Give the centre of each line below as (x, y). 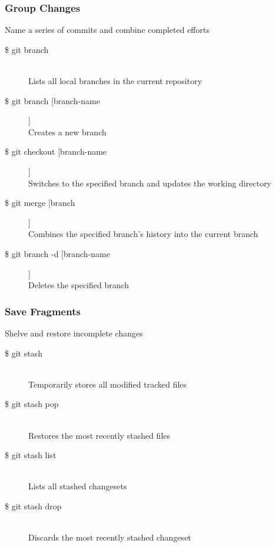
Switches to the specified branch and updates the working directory (150, 183)
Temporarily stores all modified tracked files (108, 384)
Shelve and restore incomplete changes (74, 333)
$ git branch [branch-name (52, 100)
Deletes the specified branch (79, 285)
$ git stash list (31, 455)
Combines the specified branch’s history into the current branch (143, 234)
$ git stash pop (32, 404)
